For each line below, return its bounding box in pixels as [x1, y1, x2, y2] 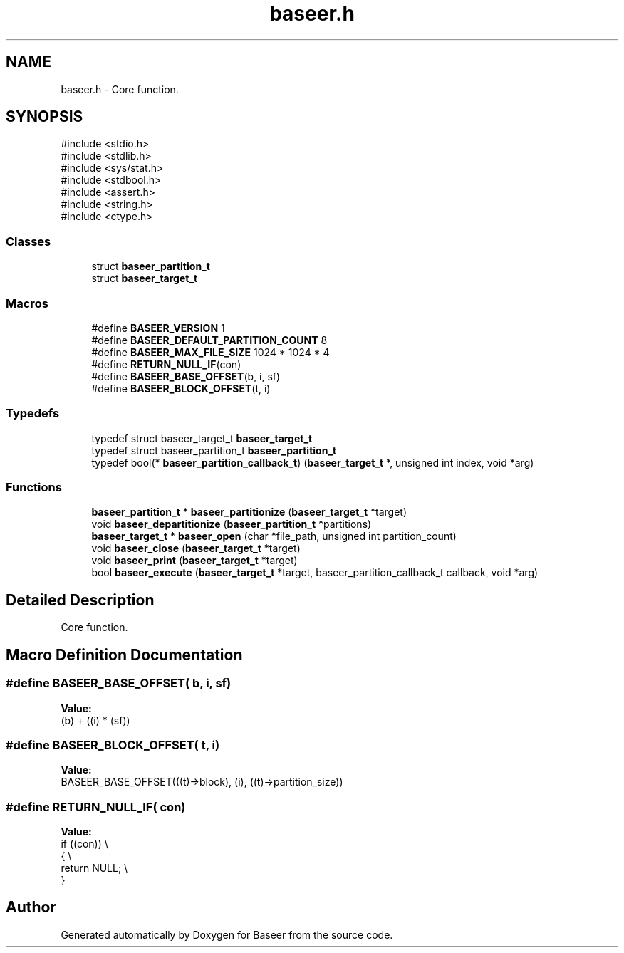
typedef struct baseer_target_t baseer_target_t [91, 432, 313, 444]
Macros [6, 296, 48, 311]
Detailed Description [6, 590, 155, 609]
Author [6, 898, 56, 917]
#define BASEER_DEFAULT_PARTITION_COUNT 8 [91, 333, 328, 346]
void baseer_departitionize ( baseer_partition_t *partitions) [91, 518, 372, 531]
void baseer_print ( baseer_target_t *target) [91, 554, 298, 567]
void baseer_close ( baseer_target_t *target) [91, 542, 301, 555]
